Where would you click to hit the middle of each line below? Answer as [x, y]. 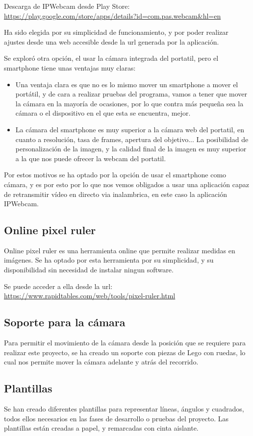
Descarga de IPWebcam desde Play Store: [67, 6]
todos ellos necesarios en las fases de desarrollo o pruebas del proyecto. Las [116, 418]
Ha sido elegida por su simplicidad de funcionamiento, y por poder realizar [116, 32]
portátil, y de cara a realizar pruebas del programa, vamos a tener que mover [131, 94]
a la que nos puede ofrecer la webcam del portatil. [91, 158]
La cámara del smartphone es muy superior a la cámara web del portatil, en [130, 129]
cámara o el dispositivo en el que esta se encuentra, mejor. [103, 113]
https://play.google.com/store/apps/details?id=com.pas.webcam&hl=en [113, 15]
